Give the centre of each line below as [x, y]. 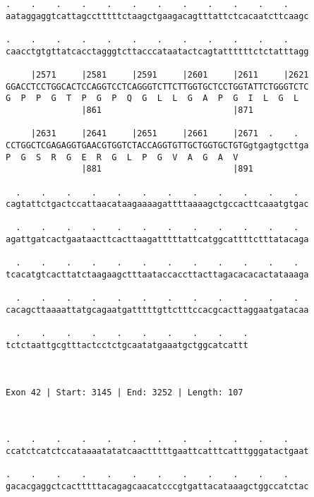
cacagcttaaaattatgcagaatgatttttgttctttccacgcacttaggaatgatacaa [157, 310]
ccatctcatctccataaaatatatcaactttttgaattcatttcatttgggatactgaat [157, 451]
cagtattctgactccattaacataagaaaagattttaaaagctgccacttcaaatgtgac [157, 204]
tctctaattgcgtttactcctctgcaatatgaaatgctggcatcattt [127, 346]
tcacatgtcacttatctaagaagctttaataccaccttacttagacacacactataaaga [157, 275]
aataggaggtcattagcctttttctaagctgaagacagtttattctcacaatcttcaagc [157, 16]
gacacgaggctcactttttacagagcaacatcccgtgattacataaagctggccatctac [157, 486]
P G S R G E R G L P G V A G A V [122, 157]
